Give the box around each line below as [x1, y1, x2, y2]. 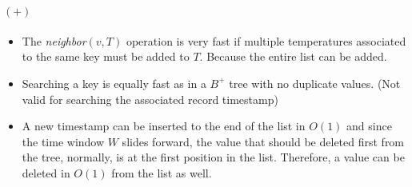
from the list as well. [111, 164, 212, 181]
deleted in [22, 164, 70, 181]
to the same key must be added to [22, 48, 190, 65]
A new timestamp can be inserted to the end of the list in [22, 117, 306, 134]
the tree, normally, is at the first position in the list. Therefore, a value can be [22, 149, 405, 165]
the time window [22, 133, 105, 149]
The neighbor [22, 32, 86, 49]
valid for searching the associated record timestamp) [22, 90, 278, 107]
